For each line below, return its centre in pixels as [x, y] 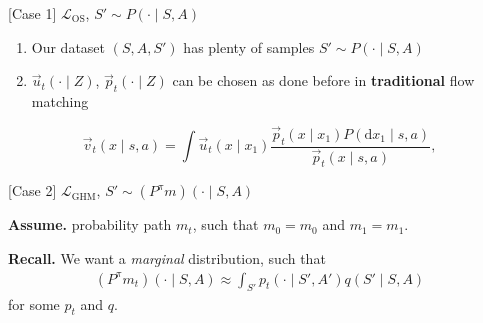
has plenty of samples [249, 46]
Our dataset [68, 46]
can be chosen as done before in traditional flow [323, 80]
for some [34, 303]
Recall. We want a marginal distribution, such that [167, 258]
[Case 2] [32, 190]
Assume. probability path [90, 224]
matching [60, 100]
